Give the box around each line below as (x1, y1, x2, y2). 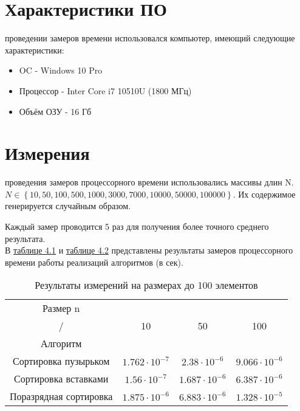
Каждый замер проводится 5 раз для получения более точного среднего (5, 220, 269, 232)
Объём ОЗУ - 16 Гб (19, 105, 92, 117)
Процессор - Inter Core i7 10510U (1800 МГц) (19, 84, 192, 97)
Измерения (5, 140, 90, 165)
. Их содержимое (233, 187, 296, 200)
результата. (5, 232, 46, 244)
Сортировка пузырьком (13, 354, 110, 368)
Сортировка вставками (14, 371, 109, 386)
